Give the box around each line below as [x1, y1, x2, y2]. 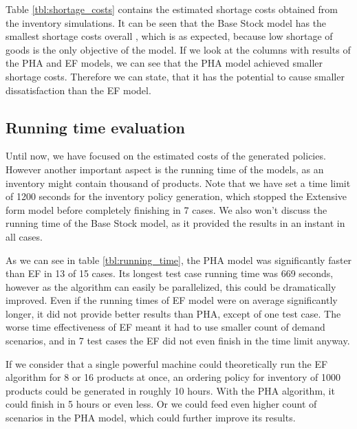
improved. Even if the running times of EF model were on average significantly [6, 293, 338, 307]
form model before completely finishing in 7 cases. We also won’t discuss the [6, 202, 327, 217]
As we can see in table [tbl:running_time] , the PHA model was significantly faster [6, 252, 352, 267]
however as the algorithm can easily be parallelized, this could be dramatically [6, 279, 336, 294]
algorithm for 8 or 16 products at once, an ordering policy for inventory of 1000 [6, 370, 340, 384]
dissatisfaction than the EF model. [6, 82, 151, 97]
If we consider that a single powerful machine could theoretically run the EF [6, 356, 328, 371]
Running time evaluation [6, 116, 185, 137]
